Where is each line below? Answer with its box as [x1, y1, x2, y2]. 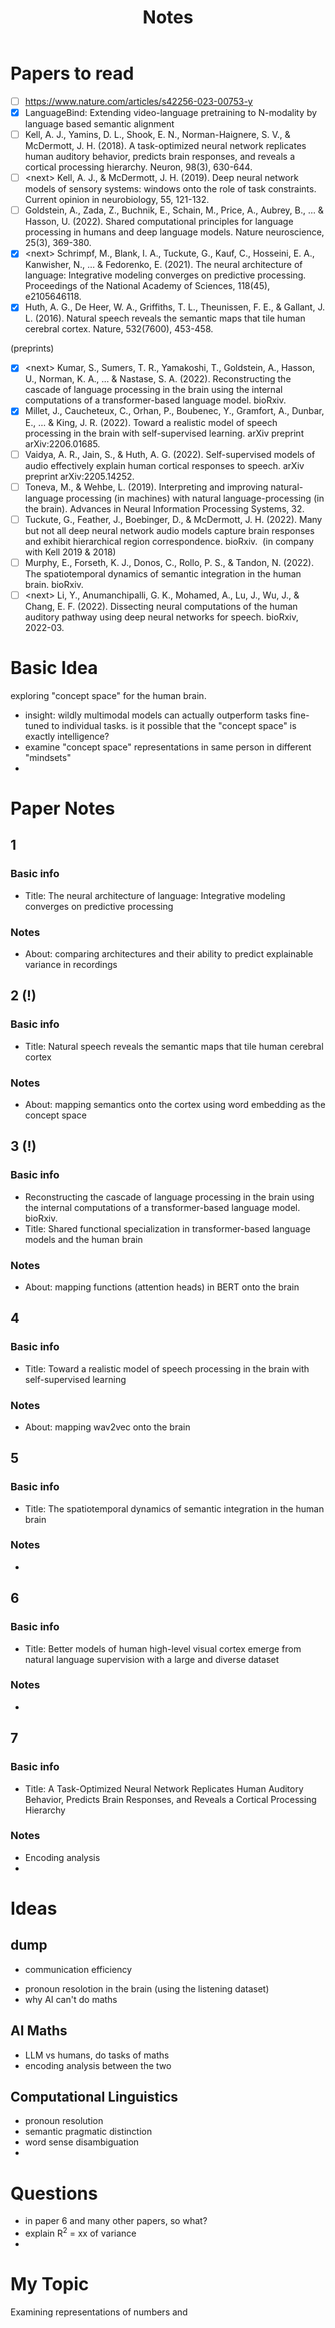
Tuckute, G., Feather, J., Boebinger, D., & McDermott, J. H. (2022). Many [24, 513, 323, 525]
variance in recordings [24, 958, 118, 970]
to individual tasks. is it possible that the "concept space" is [51, 719, 297, 731]
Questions [10, 2182, 98, 2205]
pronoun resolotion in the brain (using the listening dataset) [24, 1982, 270, 1995]
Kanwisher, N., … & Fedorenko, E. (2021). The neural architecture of [24, 259, 303, 271]
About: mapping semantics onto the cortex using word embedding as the [24, 1098, 326, 1110]
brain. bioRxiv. [24, 578, 84, 590]
